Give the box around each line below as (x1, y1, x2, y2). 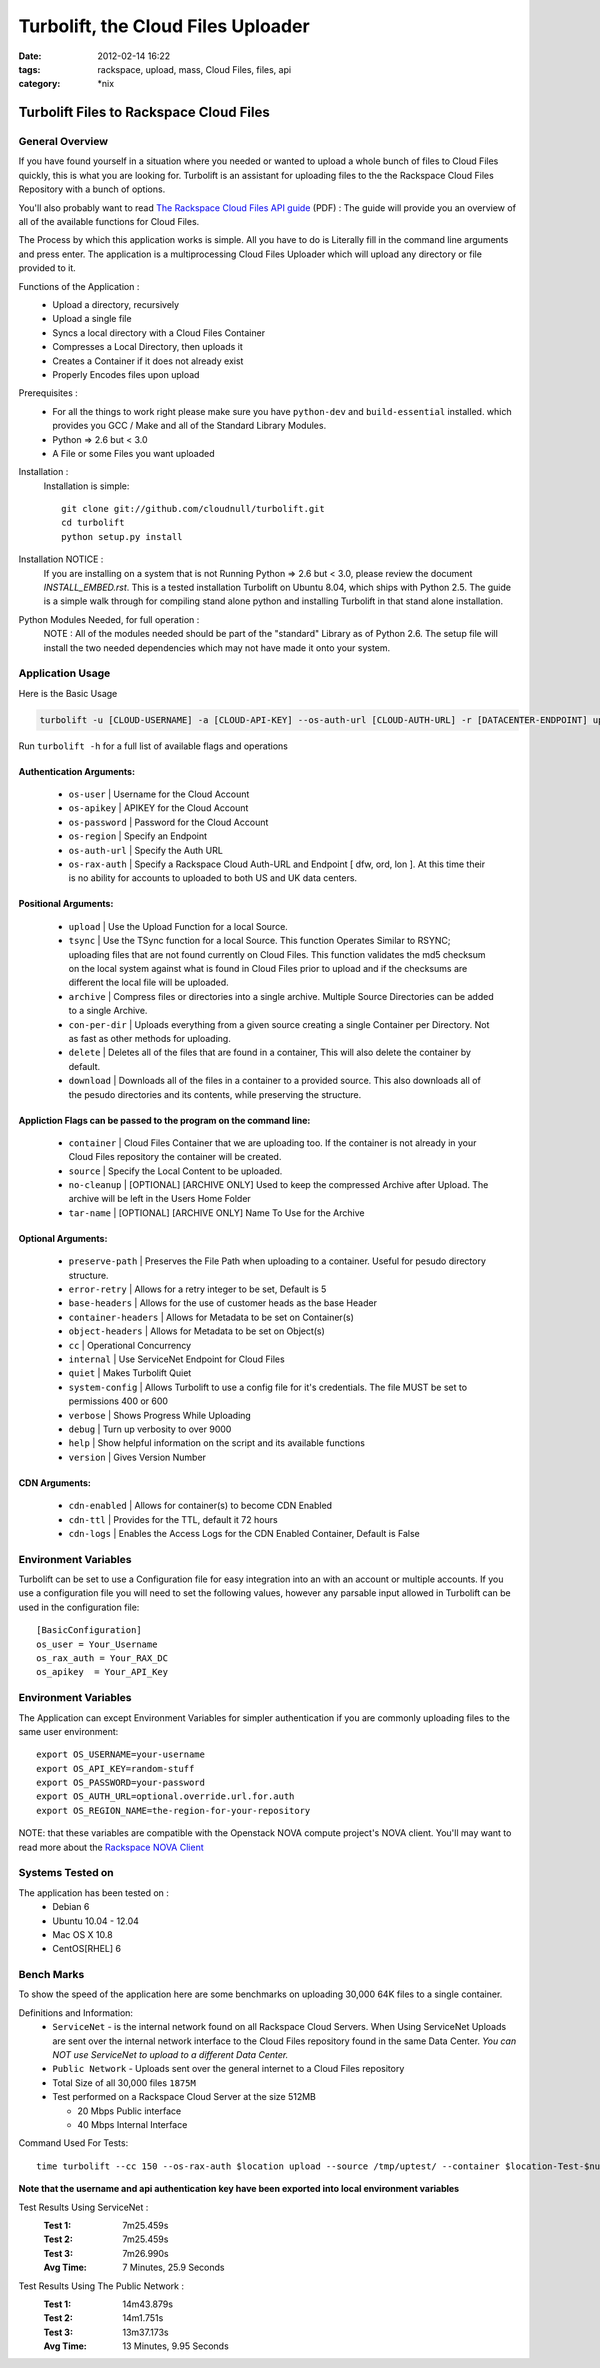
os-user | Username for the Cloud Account (68, 788, 250, 800)
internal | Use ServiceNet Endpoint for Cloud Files (68, 1353, 285, 1365)
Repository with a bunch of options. (18, 183, 166, 195)
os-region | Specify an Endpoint (68, 830, 208, 842)
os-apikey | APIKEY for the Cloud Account (68, 802, 249, 814)
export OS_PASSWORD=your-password (36, 1777, 205, 1789)
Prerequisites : (18, 387, 79, 399)
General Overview (18, 135, 109, 149)
